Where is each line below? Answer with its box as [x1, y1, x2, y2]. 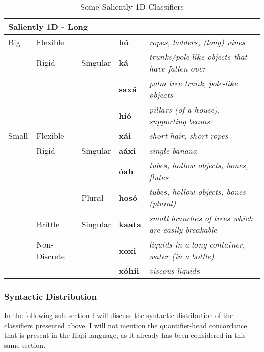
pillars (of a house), [149, 103, 220, 115]
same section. [4, 340, 46, 350]
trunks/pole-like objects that [149, 51, 247, 62]
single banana [149, 145, 197, 156]
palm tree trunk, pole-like [149, 77, 238, 89]
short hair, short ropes [149, 130, 228, 142]
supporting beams [149, 115, 210, 127]
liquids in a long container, [149, 238, 245, 250]
